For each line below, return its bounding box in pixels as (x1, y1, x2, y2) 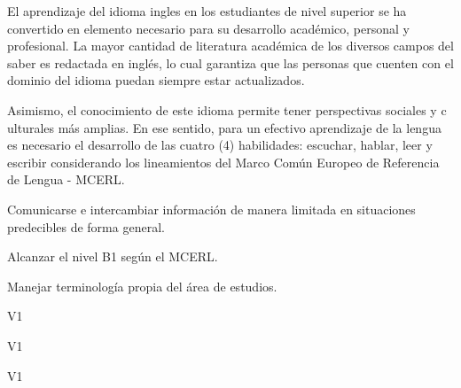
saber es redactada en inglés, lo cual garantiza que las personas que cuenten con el (7, 53, 454, 72)
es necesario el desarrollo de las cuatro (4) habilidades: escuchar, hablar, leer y (7, 136, 433, 154)
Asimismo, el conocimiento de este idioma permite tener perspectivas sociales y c (7, 100, 447, 119)
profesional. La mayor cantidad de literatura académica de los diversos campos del (7, 36, 454, 55)
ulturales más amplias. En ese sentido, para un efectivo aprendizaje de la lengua (7, 118, 441, 136)
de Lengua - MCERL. (7, 170, 125, 189)
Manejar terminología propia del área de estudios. (7, 276, 277, 295)
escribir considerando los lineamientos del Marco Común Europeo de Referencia (7, 152, 440, 171)
